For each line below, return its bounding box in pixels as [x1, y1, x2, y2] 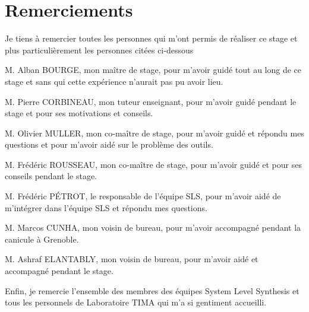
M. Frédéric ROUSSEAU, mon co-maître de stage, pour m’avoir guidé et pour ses [5, 158, 302, 170]
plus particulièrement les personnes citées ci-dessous [5, 43, 194, 56]
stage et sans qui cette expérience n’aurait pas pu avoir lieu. [5, 75, 223, 87]
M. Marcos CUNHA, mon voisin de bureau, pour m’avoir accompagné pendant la [5, 221, 301, 234]
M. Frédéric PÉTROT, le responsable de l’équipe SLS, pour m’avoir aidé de [5, 190, 281, 202]
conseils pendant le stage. [5, 170, 97, 182]
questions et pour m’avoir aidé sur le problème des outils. [5, 138, 213, 151]
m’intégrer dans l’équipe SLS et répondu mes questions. [5, 201, 207, 214]
